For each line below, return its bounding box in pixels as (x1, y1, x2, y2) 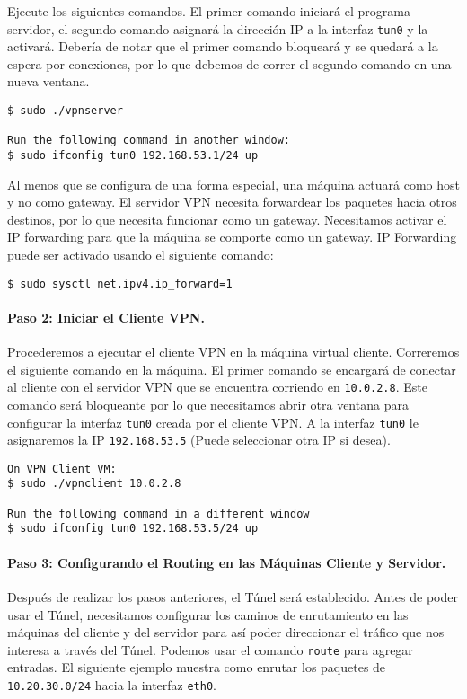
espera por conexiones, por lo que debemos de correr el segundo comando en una (7, 54, 452, 73)
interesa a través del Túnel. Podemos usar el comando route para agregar (7, 640, 413, 659)
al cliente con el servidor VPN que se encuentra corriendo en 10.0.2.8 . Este (7, 377, 427, 396)
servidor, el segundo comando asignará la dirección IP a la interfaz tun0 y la (7, 19, 428, 38)
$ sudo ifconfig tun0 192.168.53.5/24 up (7, 522, 259, 535)
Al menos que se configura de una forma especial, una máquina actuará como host (7, 174, 461, 193)
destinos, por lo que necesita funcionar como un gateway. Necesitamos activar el (7, 209, 447, 228)
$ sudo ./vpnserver (7, 104, 123, 118)
